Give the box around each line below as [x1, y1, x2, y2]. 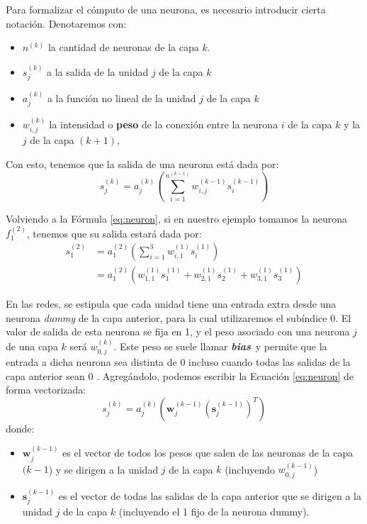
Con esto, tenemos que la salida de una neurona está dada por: [6, 157, 279, 172]
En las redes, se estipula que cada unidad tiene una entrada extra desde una [6, 296, 337, 311]
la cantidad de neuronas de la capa [47, 40, 199, 55]
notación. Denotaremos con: [6, 16, 127, 30]
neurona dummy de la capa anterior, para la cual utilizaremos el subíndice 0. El [6, 310, 351, 325]
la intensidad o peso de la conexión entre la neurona [49, 117, 278, 132]
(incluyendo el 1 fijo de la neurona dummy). [118, 504, 310, 519]
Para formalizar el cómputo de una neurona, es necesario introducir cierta [6, 2, 326, 16]
